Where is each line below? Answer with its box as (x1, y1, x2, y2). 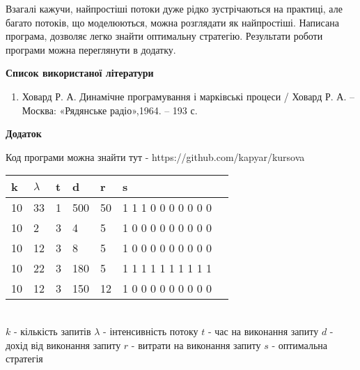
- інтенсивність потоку (103, 323, 198, 338)
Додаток (6, 126, 42, 141)
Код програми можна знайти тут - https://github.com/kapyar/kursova (6, 149, 305, 164)
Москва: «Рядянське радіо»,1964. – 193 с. (22, 102, 198, 117)
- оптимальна (272, 337, 328, 352)
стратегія (6, 351, 43, 366)
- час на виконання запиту (208, 323, 319, 338)
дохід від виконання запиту (6, 337, 121, 352)
